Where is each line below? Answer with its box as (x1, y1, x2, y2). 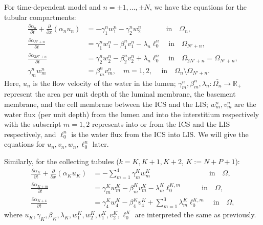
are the (234, 99, 256, 109)
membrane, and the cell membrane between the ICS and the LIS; (4, 99, 208, 109)
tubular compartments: (4, 11, 76, 22)
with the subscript (4, 119, 61, 129)
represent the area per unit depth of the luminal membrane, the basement (4, 88, 236, 99)
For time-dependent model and (4, 2, 101, 12)
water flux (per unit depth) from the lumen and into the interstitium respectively (4, 108, 259, 119)
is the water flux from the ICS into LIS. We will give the (71, 128, 249, 139)
